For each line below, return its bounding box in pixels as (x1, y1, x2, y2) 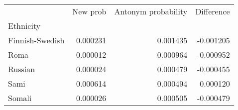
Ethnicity (8, 20, 41, 31)
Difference (195, 5, 230, 17)
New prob (72, 5, 107, 17)
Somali (8, 92, 32, 104)
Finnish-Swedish (8, 34, 65, 46)
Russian (8, 63, 35, 75)
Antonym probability (114, 5, 188, 17)
